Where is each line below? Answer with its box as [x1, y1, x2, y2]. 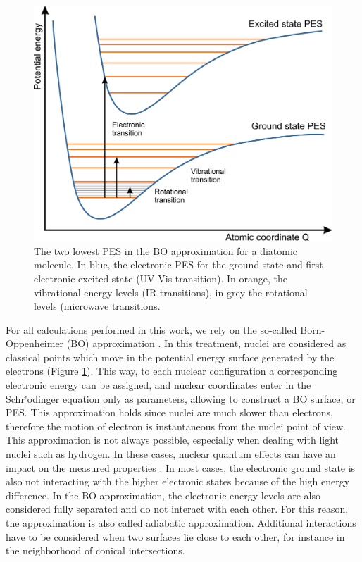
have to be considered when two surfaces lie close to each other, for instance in [6, 529, 345, 544]
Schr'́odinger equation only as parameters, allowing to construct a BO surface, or [6, 391, 356, 406]
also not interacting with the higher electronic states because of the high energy [6, 474, 350, 489]
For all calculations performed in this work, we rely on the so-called [6, 322, 297, 337]
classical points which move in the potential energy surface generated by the [6, 349, 335, 364]
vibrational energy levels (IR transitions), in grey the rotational [34, 285, 308, 299]
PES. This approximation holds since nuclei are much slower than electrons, [6, 405, 333, 420]
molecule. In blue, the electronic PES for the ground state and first [34, 257, 323, 272]
